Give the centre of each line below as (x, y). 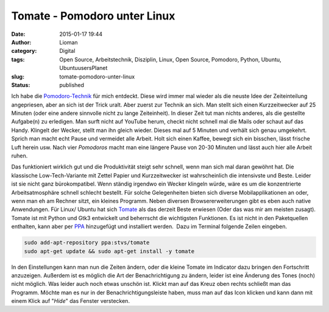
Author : (21, 42)
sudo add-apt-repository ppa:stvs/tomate (87, 243)
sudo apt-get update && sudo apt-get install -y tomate (109, 251)
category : (24, 51)
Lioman (69, 42)
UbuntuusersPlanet (83, 68)
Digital (67, 51)
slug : (18, 77)
